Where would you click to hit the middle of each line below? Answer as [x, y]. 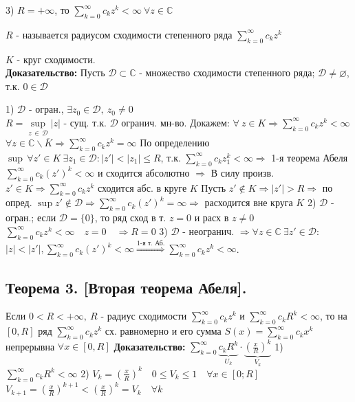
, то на [333, 316]
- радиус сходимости [144, 316]
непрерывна [30, 346]
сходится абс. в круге [142, 187]
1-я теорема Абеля [310, 157]
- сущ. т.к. [85, 122]
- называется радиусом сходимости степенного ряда [124, 34]
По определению [175, 143]
